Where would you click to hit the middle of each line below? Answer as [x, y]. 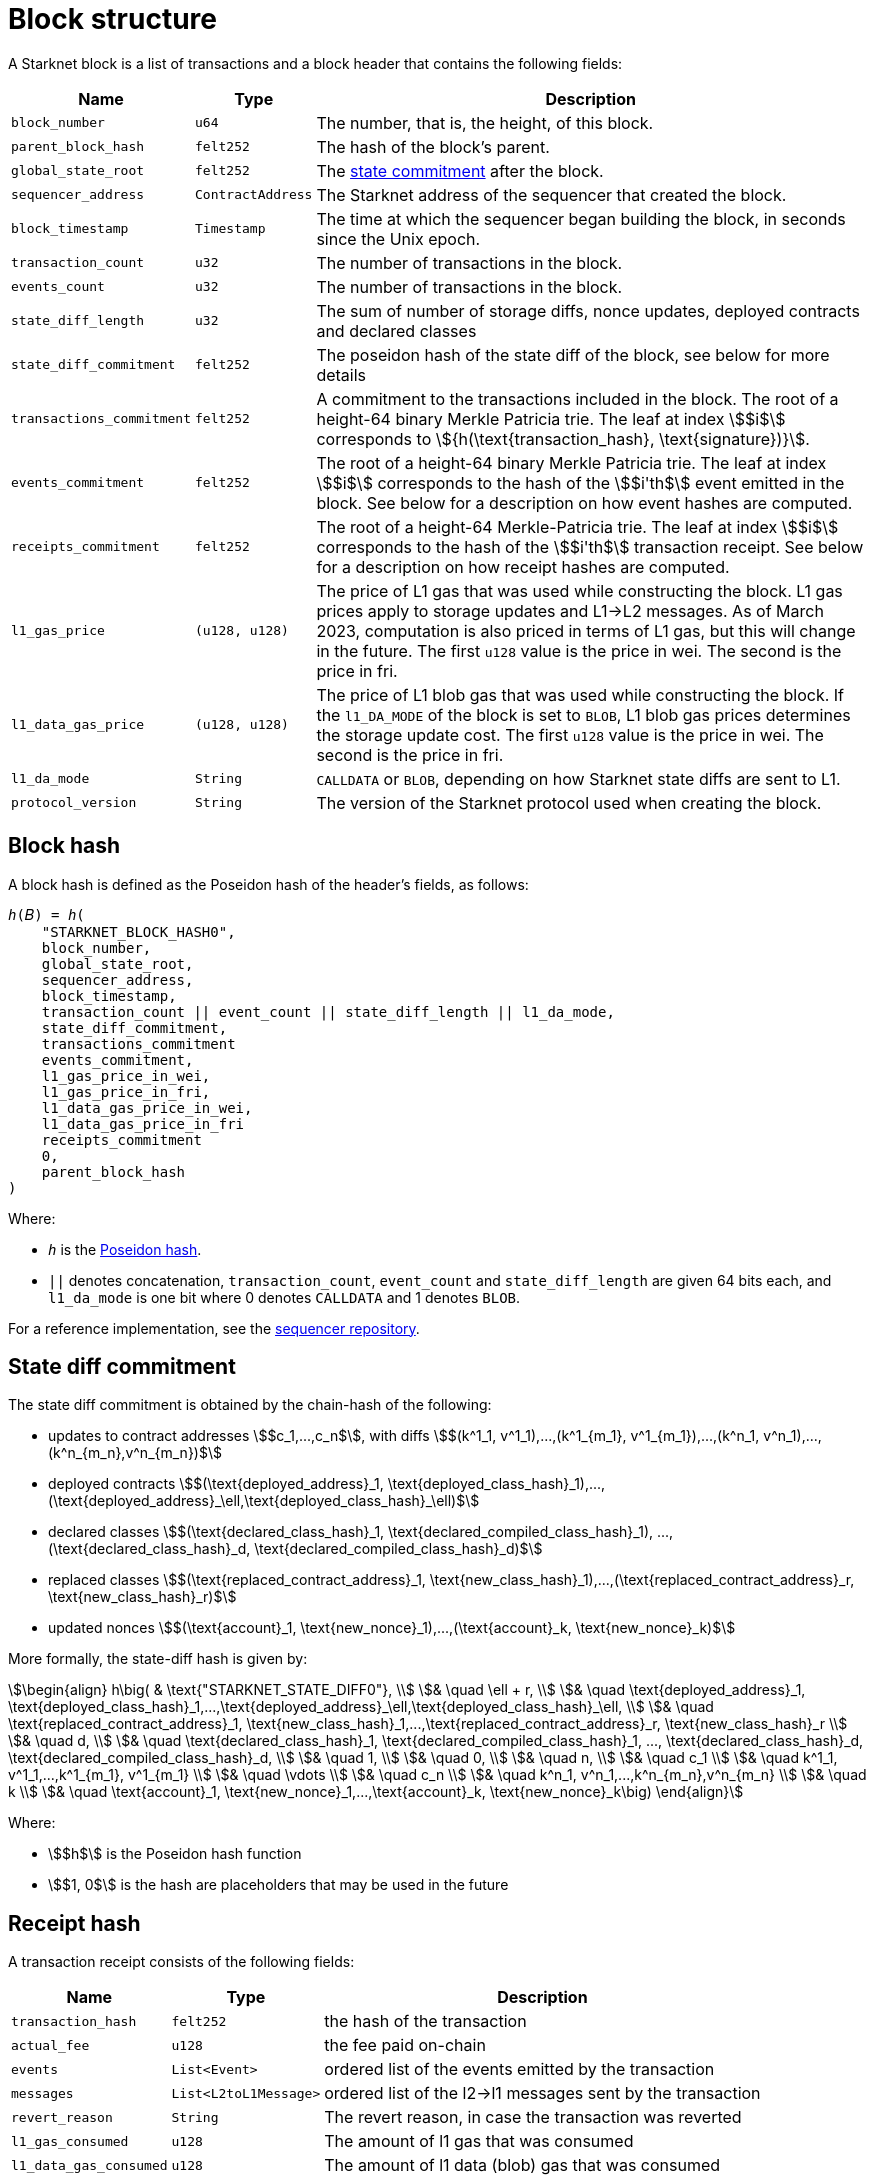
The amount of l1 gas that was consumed [479, 2141]
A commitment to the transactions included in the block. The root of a [577, 398]
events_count [58, 287]
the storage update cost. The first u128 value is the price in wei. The [570, 734]
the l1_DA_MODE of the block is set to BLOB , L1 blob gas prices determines [583, 714]
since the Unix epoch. [398, 238]
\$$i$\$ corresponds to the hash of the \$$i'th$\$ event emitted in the [580, 482]
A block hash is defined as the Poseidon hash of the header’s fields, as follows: [268, 884]
